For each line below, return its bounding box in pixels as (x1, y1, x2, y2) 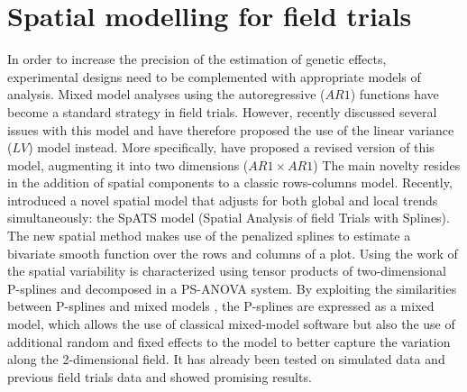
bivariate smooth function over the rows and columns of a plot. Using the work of (7, 243, 458, 262)
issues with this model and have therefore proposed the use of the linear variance (7, 120, 454, 139)
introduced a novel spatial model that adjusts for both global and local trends (7, 190, 438, 209)
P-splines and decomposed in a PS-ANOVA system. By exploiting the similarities (7, 278, 457, 297)
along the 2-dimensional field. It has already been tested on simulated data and (7, 350, 445, 369)
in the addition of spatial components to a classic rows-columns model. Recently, (7, 173, 453, 192)
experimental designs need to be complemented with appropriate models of (7, 67, 421, 86)
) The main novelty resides (313, 155, 461, 174)
